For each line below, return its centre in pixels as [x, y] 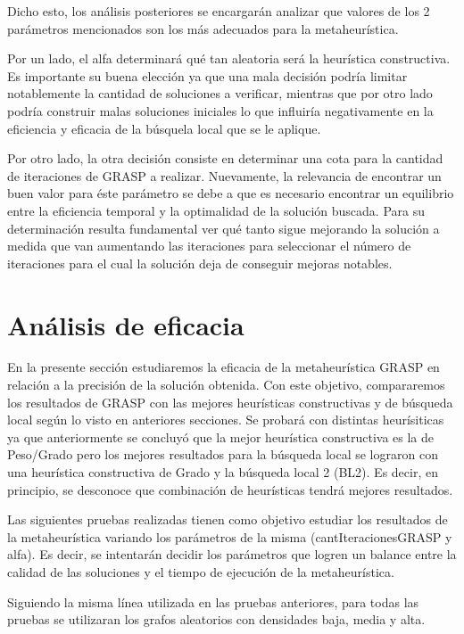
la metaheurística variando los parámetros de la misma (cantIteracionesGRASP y [230, 536]
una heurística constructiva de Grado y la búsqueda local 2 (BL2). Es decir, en [223, 472]
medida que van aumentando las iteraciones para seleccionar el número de [209, 246]
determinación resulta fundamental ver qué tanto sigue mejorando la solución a [224, 228]
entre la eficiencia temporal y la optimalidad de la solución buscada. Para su [216, 210]
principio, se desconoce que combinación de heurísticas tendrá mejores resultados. [230, 489]
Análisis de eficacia [126, 324]
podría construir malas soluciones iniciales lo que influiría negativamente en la [220, 110]
